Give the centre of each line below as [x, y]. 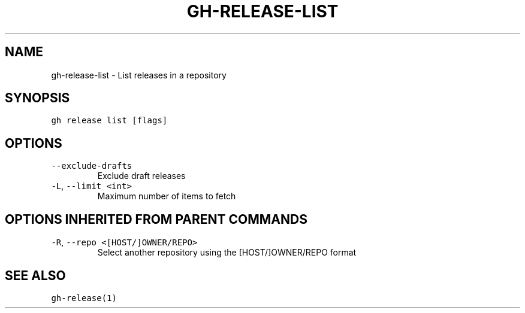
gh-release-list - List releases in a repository [139, 75]
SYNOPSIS [37, 98]
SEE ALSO [35, 275]
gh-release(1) [84, 298]
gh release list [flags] [109, 121]
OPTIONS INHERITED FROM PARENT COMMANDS [156, 219]
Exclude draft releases [141, 176]
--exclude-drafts [92, 166]
